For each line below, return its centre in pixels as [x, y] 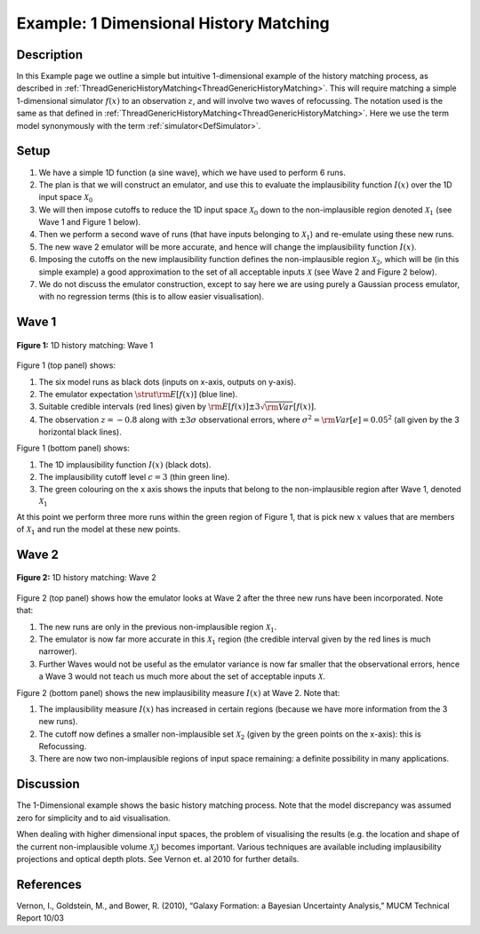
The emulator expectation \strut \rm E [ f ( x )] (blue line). [138, 395]
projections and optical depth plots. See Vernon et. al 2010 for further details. [158, 858]
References [49, 884]
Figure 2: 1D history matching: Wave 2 [86, 578]
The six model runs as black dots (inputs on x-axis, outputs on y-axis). [168, 381]
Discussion [48, 784]
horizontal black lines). [80, 432]
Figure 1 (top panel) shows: [66, 365]
